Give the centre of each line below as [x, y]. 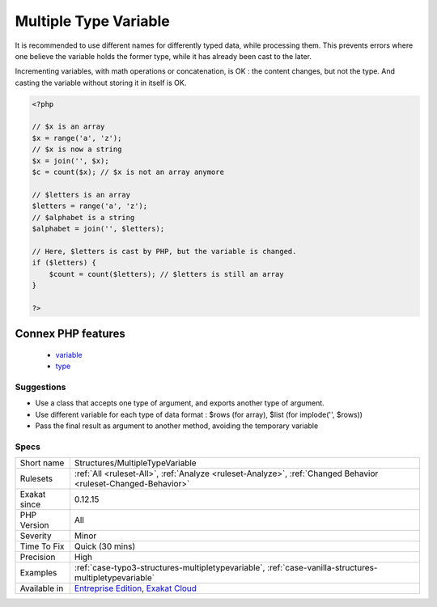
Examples [38, 573]
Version [34, 525]
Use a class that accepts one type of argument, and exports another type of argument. [180, 403]
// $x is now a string [77, 149]
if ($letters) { [64, 263]
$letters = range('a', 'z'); [90, 206]
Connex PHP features [70, 334]
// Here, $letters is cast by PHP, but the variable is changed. [164, 251]
